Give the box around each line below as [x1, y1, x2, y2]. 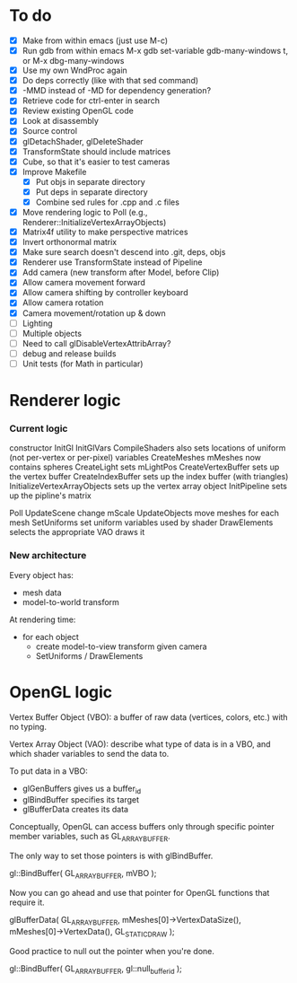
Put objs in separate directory [35, 176, 145, 187]
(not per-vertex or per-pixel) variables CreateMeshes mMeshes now [9, 452, 262, 463]
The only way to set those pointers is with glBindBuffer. [9, 850, 214, 862]
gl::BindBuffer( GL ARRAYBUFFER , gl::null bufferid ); [9, 962, 182, 976]
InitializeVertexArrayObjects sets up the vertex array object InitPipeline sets [9, 481, 287, 492]
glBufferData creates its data [22, 804, 128, 815]
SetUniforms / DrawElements [35, 650, 144, 661]
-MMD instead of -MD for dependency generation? [22, 85, 212, 96]
